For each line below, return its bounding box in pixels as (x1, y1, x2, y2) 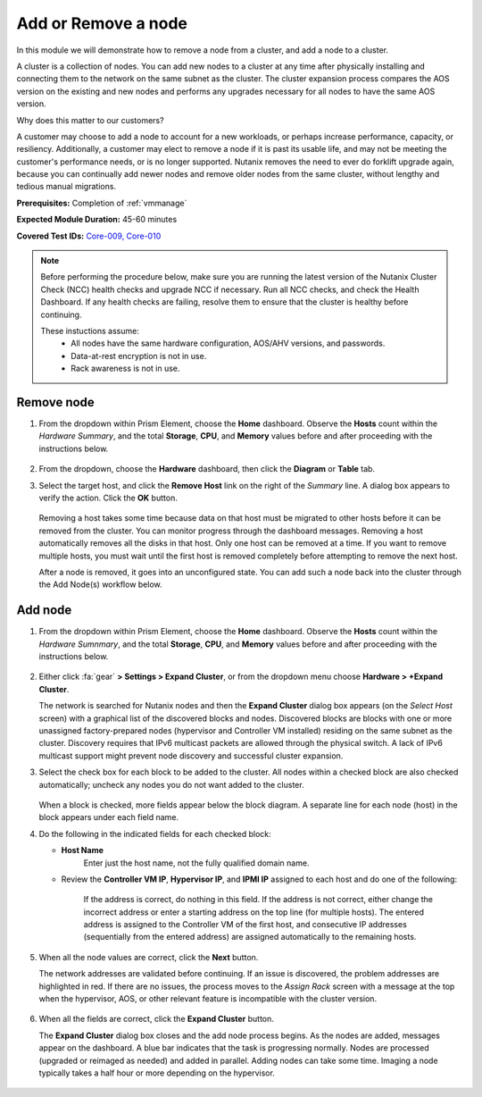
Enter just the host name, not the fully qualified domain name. (83, 858, 310, 868)
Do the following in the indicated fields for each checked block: (38, 828, 271, 839)
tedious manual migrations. (16, 181, 116, 192)
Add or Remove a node (16, 13, 187, 33)
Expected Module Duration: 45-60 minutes (16, 214, 178, 225)
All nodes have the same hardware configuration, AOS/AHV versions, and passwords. (71, 338, 386, 348)
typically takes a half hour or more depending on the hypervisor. (38, 1068, 276, 1078)
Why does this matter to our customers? (16, 114, 164, 125)
